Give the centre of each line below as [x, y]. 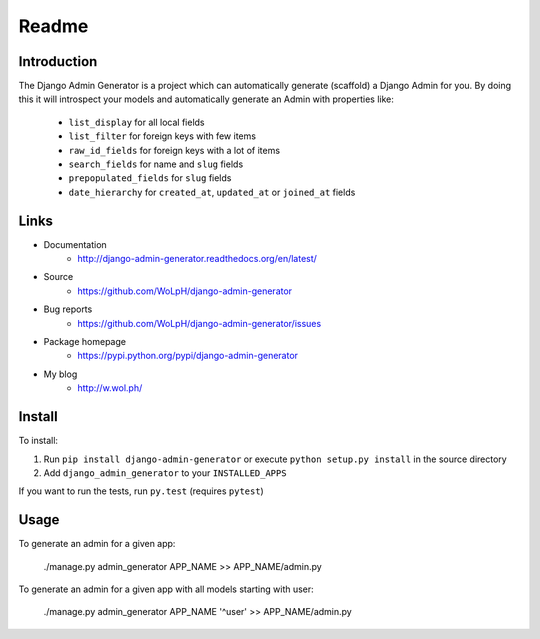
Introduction [58, 61]
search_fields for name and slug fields [156, 164]
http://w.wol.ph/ [110, 388]
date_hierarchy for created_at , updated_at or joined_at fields [212, 192]
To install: [38, 441]
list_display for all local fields [136, 122]
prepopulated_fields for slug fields [150, 178]
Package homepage [85, 342]
